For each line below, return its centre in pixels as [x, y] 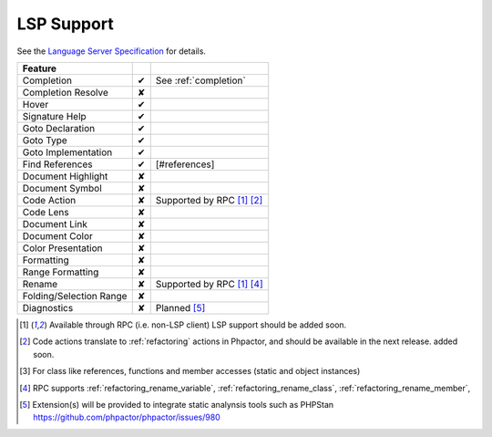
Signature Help [54, 116]
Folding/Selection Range [75, 296]
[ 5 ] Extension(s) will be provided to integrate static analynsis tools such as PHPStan [177, 404]
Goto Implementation [67, 152]
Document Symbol [62, 188]
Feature [40, 68]
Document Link [55, 224]
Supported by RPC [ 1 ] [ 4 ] [209, 284]
